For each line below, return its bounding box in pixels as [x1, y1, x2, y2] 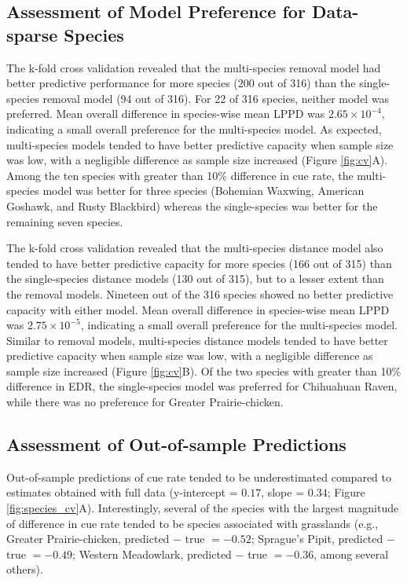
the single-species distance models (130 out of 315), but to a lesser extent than [6, 270, 384, 287]
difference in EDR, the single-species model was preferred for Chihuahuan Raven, [6, 378, 398, 394]
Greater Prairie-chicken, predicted [6, 530, 170, 547]
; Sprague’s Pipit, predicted [251, 530, 383, 547]
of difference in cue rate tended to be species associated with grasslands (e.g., [6, 515, 379, 531]
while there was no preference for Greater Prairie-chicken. [6, 394, 284, 410]
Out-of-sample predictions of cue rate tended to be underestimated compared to [6, 468, 391, 485]
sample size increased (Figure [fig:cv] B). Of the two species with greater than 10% [6, 362, 401, 379]
